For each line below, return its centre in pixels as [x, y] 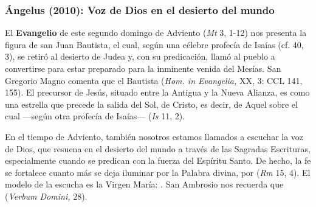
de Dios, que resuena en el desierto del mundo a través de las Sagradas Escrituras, [158, 148]
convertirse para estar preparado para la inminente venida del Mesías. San [143, 68]
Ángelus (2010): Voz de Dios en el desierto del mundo [140, 9]
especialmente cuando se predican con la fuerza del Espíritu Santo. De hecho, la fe [158, 160]
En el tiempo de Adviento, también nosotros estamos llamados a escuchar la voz [154, 136]
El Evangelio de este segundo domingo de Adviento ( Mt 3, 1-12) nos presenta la [156, 33]
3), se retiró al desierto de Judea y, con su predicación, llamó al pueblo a [140, 56]
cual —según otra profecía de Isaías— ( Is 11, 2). [95, 116]
